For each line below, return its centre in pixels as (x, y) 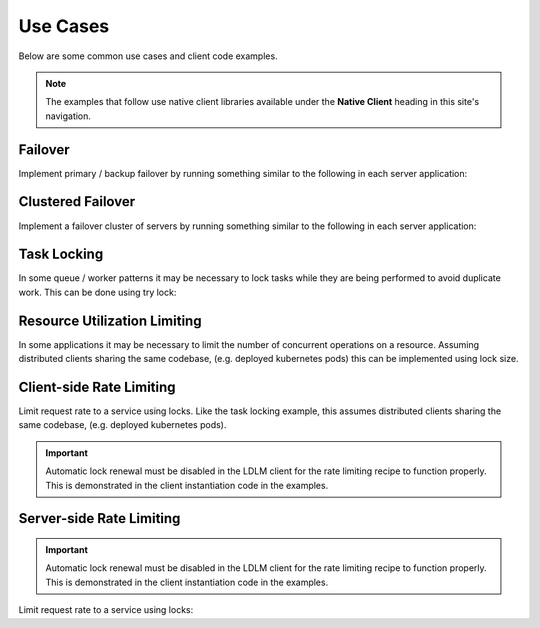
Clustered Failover (77, 201)
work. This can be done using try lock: (97, 292)
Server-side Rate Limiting (99, 518)
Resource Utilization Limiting (110, 320)
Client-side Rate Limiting (97, 386)
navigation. (68, 116)
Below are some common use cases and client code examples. (148, 56)
